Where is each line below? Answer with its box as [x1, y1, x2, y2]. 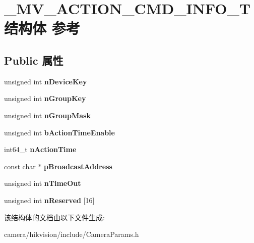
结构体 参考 [4, 18, 80, 38]
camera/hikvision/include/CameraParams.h [4, 229, 139, 239]
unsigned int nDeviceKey [4, 76, 87, 86]
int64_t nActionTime [4, 144, 77, 155]
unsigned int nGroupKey [4, 93, 86, 104]
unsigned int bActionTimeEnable [4, 127, 115, 137]
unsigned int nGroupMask [4, 110, 91, 120]
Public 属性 [4, 52, 63, 68]
